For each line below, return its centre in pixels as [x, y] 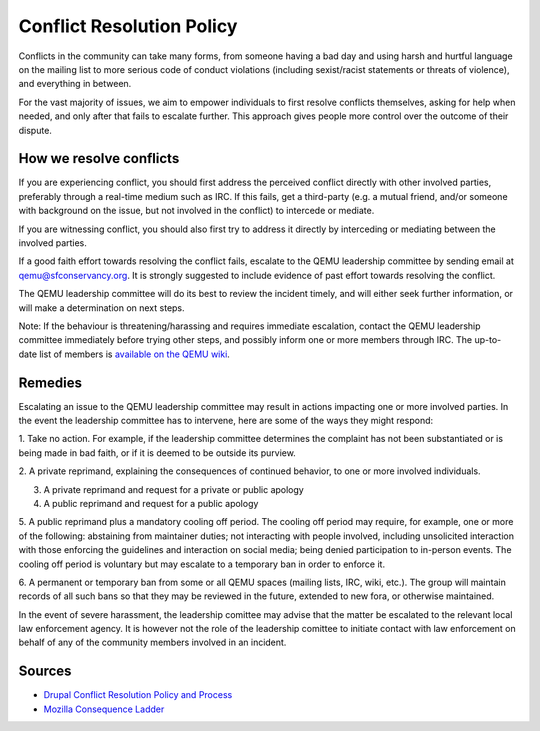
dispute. [35, 130]
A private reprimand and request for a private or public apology [173, 489]
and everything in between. [75, 84]
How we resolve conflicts [99, 158]
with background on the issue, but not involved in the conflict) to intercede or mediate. [196, 211]
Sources [45, 671]
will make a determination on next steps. [101, 307]
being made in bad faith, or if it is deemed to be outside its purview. [157, 452]
